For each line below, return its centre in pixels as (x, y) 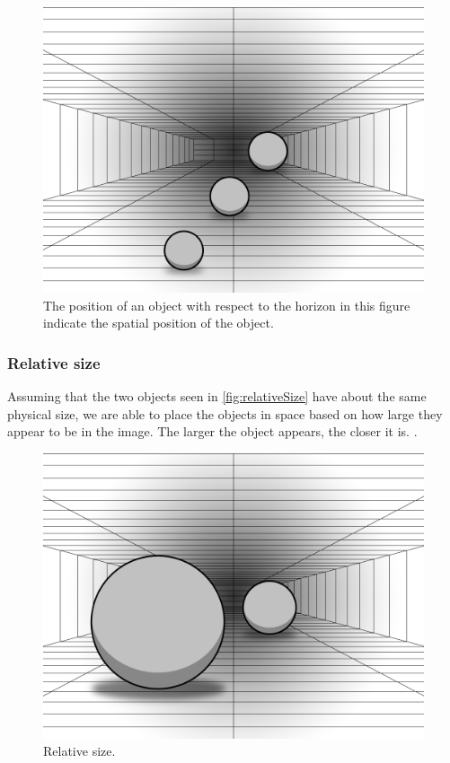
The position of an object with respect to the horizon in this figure (227, 305)
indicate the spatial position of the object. (159, 323)
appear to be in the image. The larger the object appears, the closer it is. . (212, 431)
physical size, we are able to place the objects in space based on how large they (225, 413)
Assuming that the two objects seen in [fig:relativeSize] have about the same (217, 396)
